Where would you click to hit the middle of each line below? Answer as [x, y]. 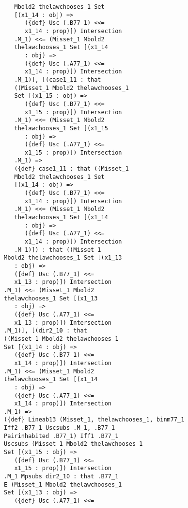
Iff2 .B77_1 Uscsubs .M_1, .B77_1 [60, 428]
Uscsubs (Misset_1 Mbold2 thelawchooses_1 [73, 444]
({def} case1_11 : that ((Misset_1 [71, 169]
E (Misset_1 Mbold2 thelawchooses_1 [63, 484]
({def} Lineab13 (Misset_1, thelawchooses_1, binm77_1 [94, 420]
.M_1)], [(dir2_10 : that [46, 331]
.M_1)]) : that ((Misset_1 [58, 250]
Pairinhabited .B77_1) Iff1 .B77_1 [61, 436]
